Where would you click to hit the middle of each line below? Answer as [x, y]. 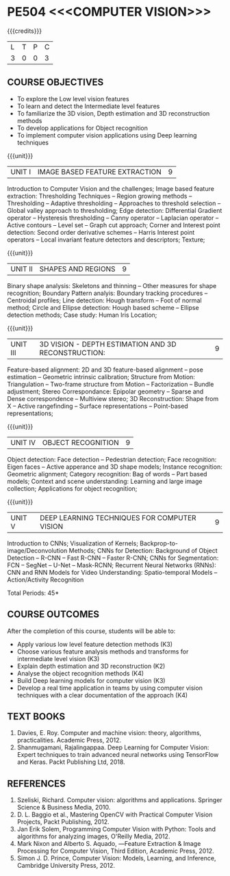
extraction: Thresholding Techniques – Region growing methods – [100, 196]
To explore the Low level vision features [73, 99]
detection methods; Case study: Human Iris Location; [82, 315]
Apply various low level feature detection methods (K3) [95, 644]
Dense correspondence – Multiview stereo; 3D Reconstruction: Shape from [113, 398]
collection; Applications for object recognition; [72, 488]
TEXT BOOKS [36, 716]
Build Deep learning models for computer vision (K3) [91, 680]
